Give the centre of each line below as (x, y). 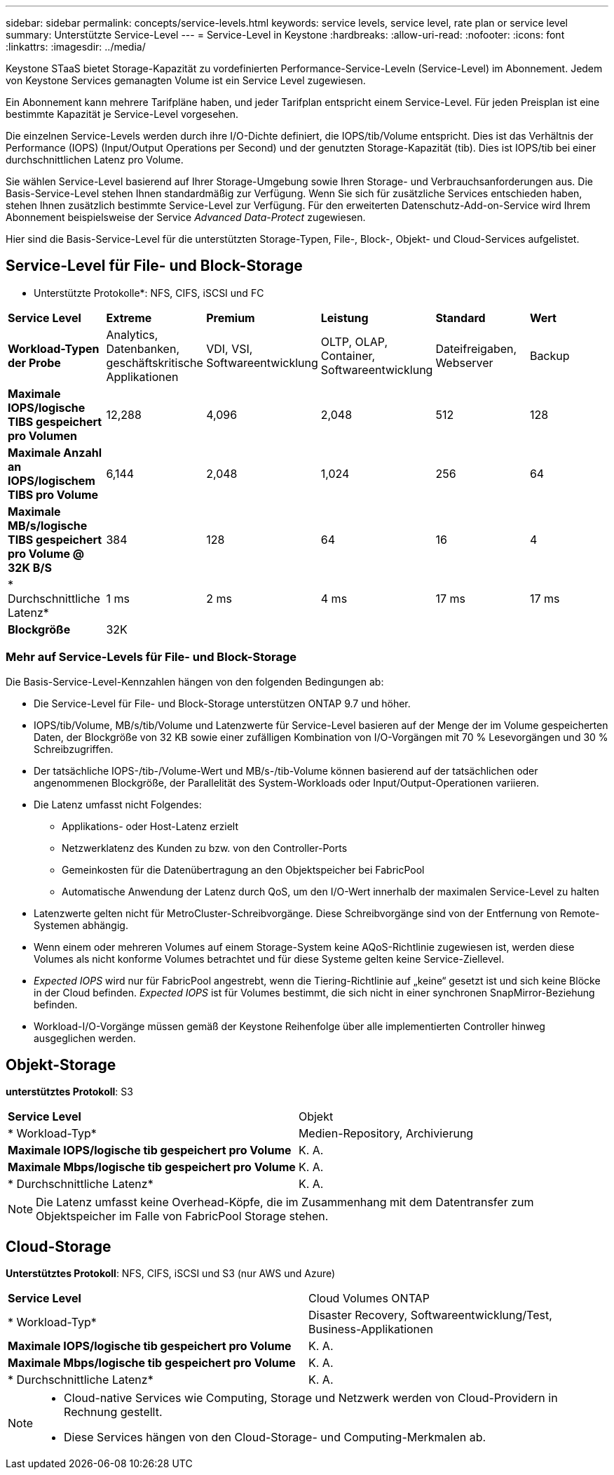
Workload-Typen (54, 348)
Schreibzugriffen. (74, 749)
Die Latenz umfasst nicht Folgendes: (118, 804)
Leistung (344, 318)
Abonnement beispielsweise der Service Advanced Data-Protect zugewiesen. (186, 217)
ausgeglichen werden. (85, 1038)
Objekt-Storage (61, 1065)
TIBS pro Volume (53, 494)
